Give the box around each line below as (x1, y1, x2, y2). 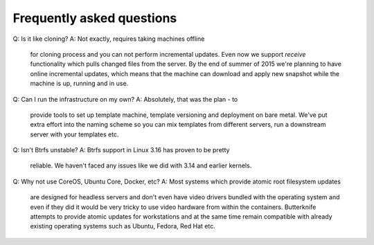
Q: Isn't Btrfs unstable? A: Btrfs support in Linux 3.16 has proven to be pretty (12, 146, 230, 154)
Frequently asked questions (12, 10, 177, 26)
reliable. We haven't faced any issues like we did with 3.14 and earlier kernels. (30, 161, 252, 170)
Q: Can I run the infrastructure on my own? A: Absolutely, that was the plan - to (12, 95, 238, 103)
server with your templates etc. (30, 130, 119, 138)
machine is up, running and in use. (30, 80, 129, 88)
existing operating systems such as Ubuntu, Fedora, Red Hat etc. (30, 222, 216, 230)
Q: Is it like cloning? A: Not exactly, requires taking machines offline (12, 35, 205, 43)
